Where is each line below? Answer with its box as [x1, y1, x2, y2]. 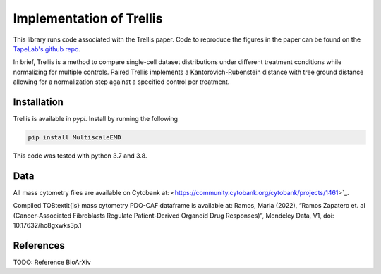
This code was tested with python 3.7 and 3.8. [13, 151, 147, 160]
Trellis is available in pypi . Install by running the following [13, 115, 179, 123]
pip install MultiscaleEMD [28, 134, 121, 141]
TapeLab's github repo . [13, 44, 81, 53]
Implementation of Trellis [13, 11, 163, 26]
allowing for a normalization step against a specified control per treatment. [13, 77, 230, 86]
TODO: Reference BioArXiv [13, 258, 91, 266]
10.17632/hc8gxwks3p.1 [13, 221, 82, 230]
